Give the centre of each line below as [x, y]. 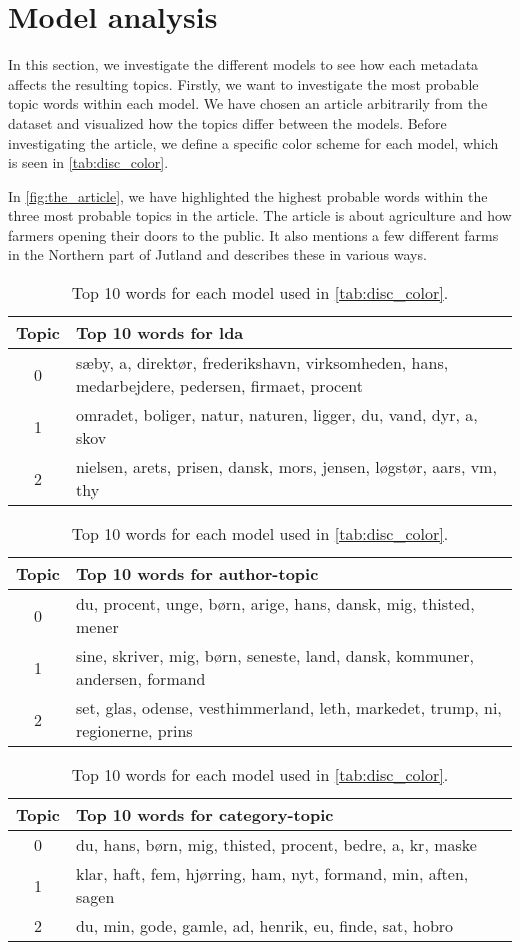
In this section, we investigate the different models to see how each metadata [243, 64]
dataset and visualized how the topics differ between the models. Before [227, 122]
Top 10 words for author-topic [197, 574]
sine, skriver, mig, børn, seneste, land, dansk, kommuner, [274, 656]
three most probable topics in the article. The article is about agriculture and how [260, 215]
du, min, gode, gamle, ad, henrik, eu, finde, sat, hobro [264, 926]
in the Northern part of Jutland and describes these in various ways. [217, 254]
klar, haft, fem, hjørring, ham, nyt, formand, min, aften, [272, 874]
